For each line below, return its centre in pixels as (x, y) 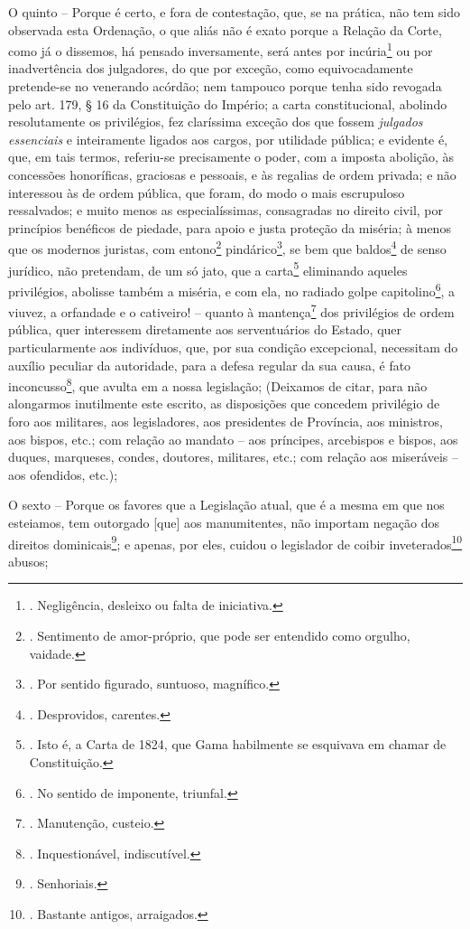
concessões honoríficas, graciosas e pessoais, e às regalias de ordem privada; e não (232, 174)
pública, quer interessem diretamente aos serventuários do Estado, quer (205, 329)
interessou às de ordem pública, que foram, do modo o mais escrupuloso (207, 192)
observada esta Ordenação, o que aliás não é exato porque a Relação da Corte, (225, 29)
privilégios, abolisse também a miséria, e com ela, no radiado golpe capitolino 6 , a (232, 289)
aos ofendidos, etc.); (63, 474)
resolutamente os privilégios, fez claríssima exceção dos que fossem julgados (216, 122)
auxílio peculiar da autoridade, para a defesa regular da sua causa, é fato (210, 365)
